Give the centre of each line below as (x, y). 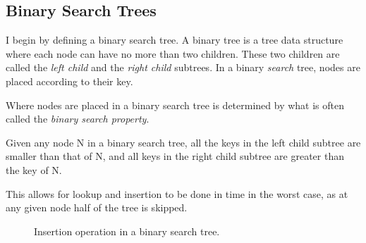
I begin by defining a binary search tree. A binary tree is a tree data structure (175, 40)
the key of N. (34, 169)
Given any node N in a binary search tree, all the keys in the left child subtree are (183, 142)
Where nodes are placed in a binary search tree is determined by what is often (175, 105)
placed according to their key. (69, 81)
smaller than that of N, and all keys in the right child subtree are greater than (175, 156)
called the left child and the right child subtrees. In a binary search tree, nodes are (183, 67)
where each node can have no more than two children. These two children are (173, 53)
